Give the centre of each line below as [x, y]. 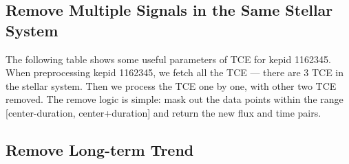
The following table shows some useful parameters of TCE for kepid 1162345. [168, 59]
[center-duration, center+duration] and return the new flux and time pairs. [163, 112]
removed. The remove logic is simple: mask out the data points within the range [174, 99]
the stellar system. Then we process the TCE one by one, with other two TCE [171, 85]
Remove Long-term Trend [100, 149]
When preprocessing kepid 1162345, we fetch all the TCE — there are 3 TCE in [175, 72]
